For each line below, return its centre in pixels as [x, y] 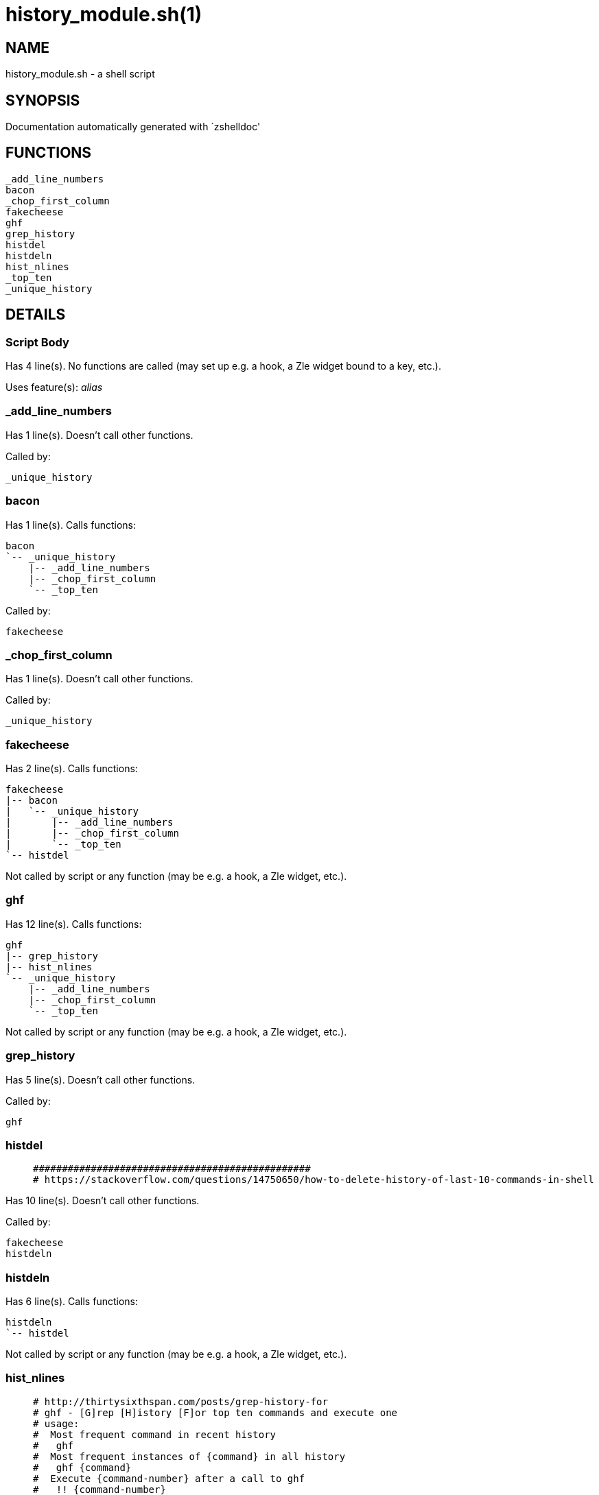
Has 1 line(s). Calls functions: [71, 525]
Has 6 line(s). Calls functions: [72, 1302]
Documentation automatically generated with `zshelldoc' [133, 127]
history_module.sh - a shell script [80, 74]
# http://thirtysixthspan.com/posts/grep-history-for [180, 1401]
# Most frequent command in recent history [155, 1434]
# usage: [56, 1423]
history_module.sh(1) [104, 14]
